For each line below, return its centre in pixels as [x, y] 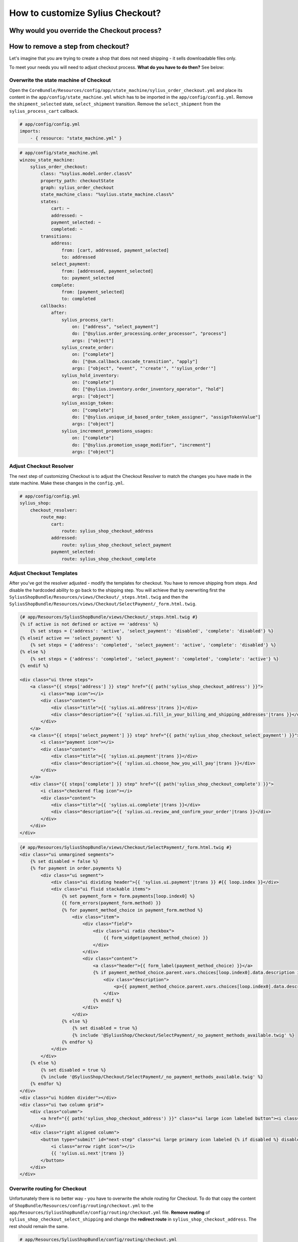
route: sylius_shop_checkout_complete [109, 559]
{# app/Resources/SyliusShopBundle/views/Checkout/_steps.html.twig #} [109, 617]
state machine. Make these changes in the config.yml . [67, 483]
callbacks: [54, 306]
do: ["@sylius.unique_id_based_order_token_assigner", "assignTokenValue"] [166, 417]
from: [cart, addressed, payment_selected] [115, 250]
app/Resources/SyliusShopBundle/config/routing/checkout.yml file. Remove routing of [110, 1212]
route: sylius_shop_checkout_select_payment [116, 545]
